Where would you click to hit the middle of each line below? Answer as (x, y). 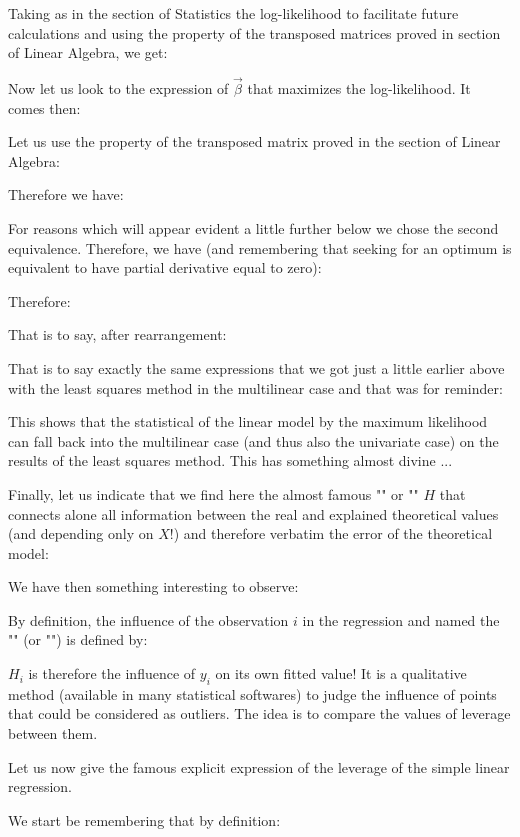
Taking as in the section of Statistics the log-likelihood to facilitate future (233, 13)
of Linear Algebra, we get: (88, 52)
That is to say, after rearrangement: (117, 334)
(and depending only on (81, 533)
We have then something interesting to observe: (153, 586)
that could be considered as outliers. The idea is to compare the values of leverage (259, 713)
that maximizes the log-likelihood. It (359, 88)
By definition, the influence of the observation (148, 619)
